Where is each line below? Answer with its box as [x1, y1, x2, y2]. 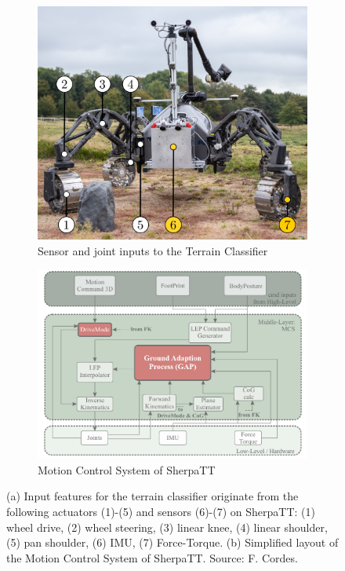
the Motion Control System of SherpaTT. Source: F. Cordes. [6, 549, 298, 566]
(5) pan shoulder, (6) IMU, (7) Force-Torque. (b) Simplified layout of [6, 534, 339, 551]
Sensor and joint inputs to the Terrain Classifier [38, 242, 268, 258]
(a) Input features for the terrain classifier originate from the [6, 488, 299, 504]
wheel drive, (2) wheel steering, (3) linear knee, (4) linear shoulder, [6, 518, 328, 535]
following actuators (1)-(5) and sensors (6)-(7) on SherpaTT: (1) [6, 503, 315, 520]
